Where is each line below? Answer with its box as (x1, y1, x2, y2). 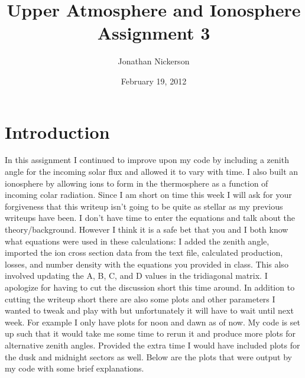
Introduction (5, 119, 110, 144)
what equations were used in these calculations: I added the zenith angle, (5, 234, 270, 247)
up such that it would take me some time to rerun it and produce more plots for (5, 327, 296, 340)
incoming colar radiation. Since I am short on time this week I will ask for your (5, 188, 292, 201)
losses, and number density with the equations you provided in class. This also (5, 258, 288, 270)
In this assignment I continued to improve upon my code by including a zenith (5, 154, 289, 166)
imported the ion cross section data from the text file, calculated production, (5, 246, 283, 259)
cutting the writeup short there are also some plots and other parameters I (5, 292, 275, 305)
